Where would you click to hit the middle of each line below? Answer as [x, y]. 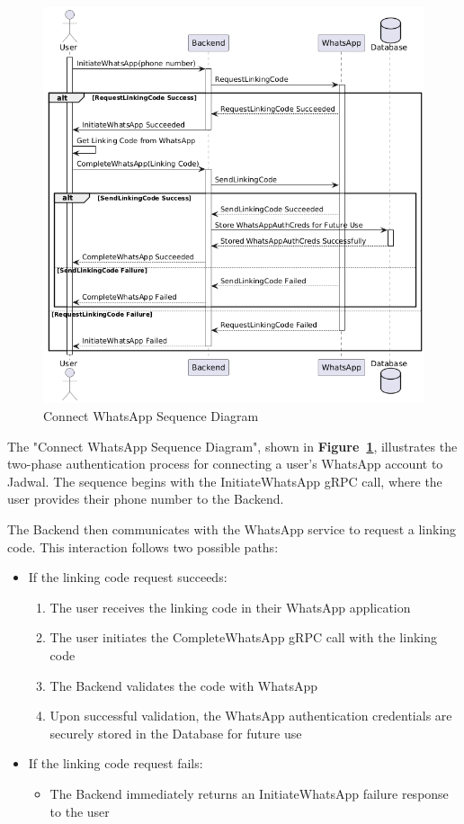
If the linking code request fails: [116, 763]
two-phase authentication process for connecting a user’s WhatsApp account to [225, 464]
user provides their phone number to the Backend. [146, 499]
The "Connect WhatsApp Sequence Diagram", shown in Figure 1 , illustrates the [232, 446]
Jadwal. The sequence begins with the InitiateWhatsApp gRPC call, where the [225, 481]
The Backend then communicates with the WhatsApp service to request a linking [232, 529]
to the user [80, 811]
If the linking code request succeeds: [128, 577]
